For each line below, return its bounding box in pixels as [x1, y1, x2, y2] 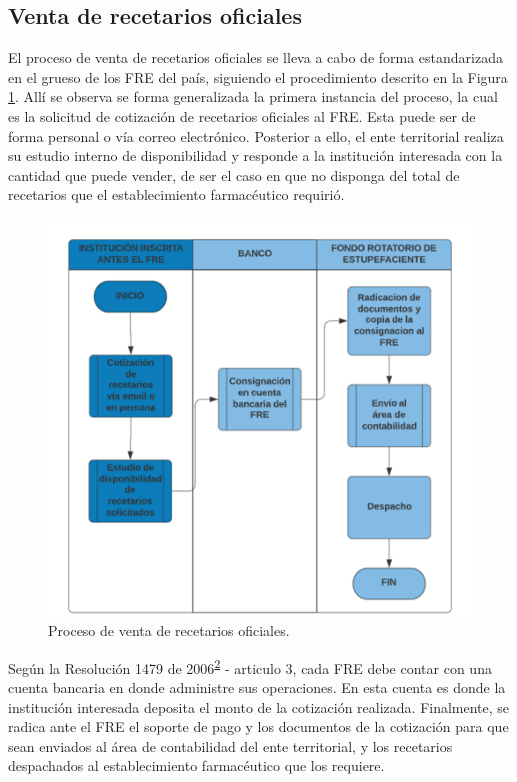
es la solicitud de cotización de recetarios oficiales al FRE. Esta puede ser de [8, 105, 476, 126]
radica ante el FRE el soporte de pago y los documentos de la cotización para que [8, 716, 509, 737]
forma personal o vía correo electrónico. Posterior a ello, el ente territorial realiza [8, 125, 504, 146]
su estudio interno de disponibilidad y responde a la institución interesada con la [8, 145, 503, 166]
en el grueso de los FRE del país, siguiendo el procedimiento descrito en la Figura [8, 66, 508, 87]
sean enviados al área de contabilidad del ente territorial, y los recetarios [8, 735, 453, 756]
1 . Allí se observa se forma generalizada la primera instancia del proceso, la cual [8, 86, 498, 107]
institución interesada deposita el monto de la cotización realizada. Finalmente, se [8, 696, 510, 717]
